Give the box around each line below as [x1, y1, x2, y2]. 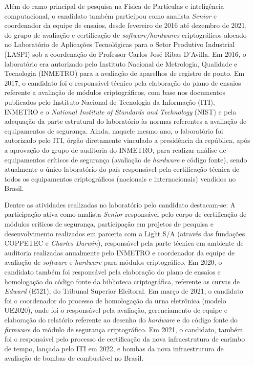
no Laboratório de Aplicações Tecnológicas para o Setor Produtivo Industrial [4, 39, 235, 49]
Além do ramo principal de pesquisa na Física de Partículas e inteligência [4, 1, 224, 11]
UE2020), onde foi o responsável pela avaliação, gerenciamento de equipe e [4, 305, 228, 315]
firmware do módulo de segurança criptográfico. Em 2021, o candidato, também [4, 324, 243, 334]
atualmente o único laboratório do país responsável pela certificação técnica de [4, 164, 239, 174]
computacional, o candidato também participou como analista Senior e [4, 10, 217, 21]
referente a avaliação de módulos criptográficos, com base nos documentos [4, 87, 225, 97]
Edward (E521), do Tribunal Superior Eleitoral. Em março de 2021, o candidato [4, 286, 243, 296]
